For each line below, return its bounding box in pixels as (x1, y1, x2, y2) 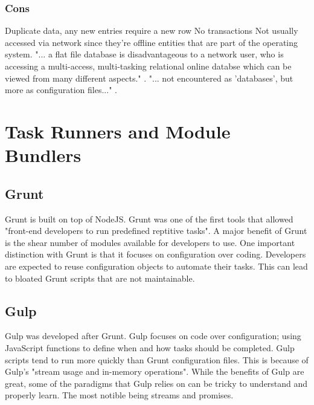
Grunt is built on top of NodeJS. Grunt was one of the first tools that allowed (5, 212, 293, 225)
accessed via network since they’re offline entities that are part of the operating (5, 36, 298, 48)
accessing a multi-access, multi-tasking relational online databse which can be (5, 60, 292, 72)
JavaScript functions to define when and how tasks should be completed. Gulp (5, 341, 295, 354)
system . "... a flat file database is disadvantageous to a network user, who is (5, 48, 284, 60)
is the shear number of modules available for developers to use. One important (5, 236, 295, 248)
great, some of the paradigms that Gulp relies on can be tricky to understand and (5, 377, 308, 389)
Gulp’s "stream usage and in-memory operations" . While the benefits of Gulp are (5, 365, 304, 378)
